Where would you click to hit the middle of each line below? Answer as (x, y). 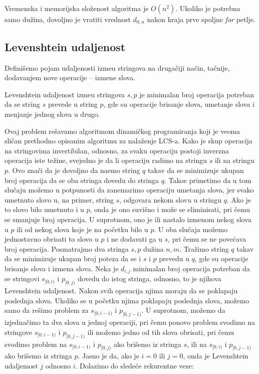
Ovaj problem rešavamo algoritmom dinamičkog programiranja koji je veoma (122, 131)
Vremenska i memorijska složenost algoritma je (77, 8)
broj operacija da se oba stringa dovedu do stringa (82, 180)
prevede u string (73, 104)
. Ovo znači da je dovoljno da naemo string (74, 170)
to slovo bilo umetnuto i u (44, 209)
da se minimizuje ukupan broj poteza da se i (73, 258)
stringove (18, 332)
